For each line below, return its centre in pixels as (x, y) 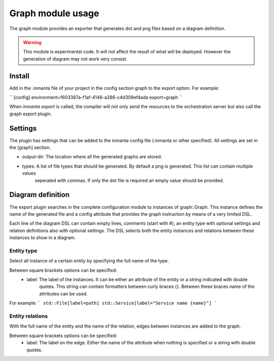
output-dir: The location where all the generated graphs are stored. (92, 157)
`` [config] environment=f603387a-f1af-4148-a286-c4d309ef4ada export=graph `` (96, 97)
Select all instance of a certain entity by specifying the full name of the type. (89, 261)
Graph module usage (54, 13)
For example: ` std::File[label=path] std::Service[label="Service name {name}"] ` (113, 303)
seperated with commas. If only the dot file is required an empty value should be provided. (129, 180)
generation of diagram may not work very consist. (75, 59)
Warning (32, 42)
